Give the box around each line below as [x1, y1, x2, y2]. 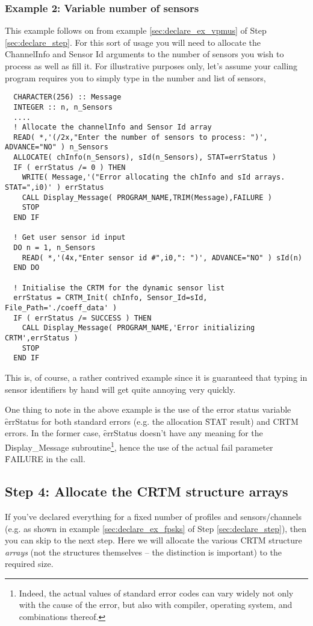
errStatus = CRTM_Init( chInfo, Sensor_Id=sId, [13, 293, 208, 302]
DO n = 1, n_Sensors [13, 243, 96, 252]
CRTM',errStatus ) [5, 333, 78, 342]
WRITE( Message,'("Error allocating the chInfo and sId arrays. [22, 173, 285, 182]
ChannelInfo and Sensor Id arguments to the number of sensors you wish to [5, 48, 284, 60]
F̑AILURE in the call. [5, 452, 85, 465]
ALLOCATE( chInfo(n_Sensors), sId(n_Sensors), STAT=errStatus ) [13, 153, 277, 162]
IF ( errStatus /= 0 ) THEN [13, 163, 126, 172]
